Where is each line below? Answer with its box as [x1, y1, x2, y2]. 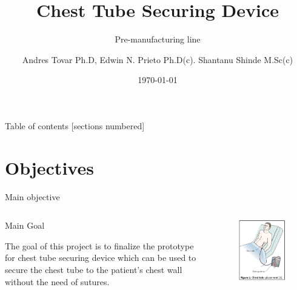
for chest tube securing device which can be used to [5, 251, 196, 264]
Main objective [5, 190, 60, 203]
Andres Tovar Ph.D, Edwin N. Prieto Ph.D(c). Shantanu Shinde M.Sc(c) [22, 53, 293, 66]
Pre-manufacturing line [115, 33, 201, 46]
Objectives [5, 155, 94, 180]
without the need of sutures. [5, 275, 110, 288]
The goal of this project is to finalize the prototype [5, 239, 194, 252]
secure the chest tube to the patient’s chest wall [5, 263, 182, 275]
